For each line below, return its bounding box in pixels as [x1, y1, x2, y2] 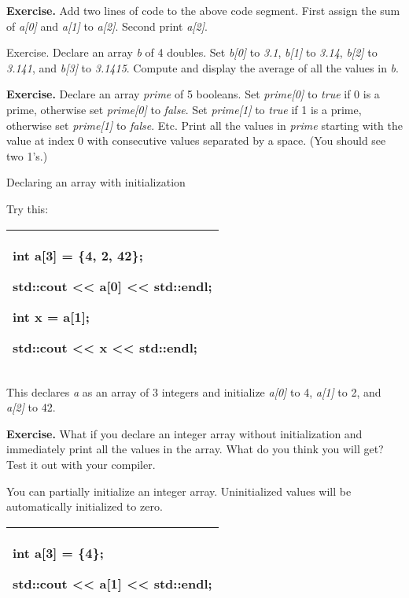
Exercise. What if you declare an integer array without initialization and [6, 425, 363, 441]
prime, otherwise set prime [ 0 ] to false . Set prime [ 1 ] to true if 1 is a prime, [6, 101, 362, 117]
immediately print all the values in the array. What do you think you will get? [6, 441, 384, 457]
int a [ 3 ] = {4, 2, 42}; [13, 245, 143, 264]
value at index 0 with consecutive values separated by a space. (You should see [6, 132, 386, 149]
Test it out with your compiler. [6, 456, 156, 472]
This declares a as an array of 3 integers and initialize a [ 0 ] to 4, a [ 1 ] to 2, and [6, 383, 381, 400]
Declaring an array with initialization [6, 174, 186, 190]
